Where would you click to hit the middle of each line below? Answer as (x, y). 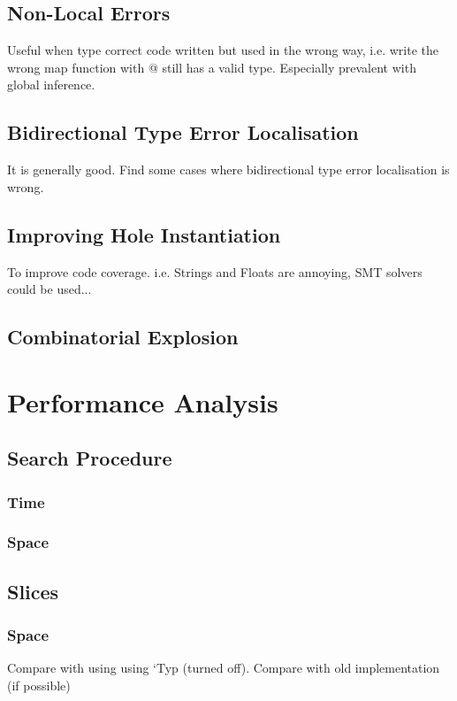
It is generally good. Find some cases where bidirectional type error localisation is (228, 169)
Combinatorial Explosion (123, 337)
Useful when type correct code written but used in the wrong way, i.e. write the (223, 50)
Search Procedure (90, 458)
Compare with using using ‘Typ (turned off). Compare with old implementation (224, 668)
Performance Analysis (143, 401)
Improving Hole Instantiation (144, 234)
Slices (33, 591)
